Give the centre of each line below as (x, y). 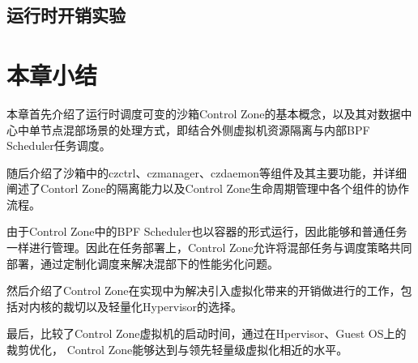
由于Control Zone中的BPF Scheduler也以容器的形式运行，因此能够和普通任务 (207, 231)
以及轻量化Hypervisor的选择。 (164, 306)
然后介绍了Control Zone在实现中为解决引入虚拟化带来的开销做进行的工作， (204, 290)
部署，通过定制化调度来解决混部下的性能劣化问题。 (143, 263)
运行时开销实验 (66, 15)
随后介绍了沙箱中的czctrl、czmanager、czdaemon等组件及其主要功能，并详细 (207, 172)
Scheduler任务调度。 (59, 145)
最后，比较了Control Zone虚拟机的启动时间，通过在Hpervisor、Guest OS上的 (207, 333)
